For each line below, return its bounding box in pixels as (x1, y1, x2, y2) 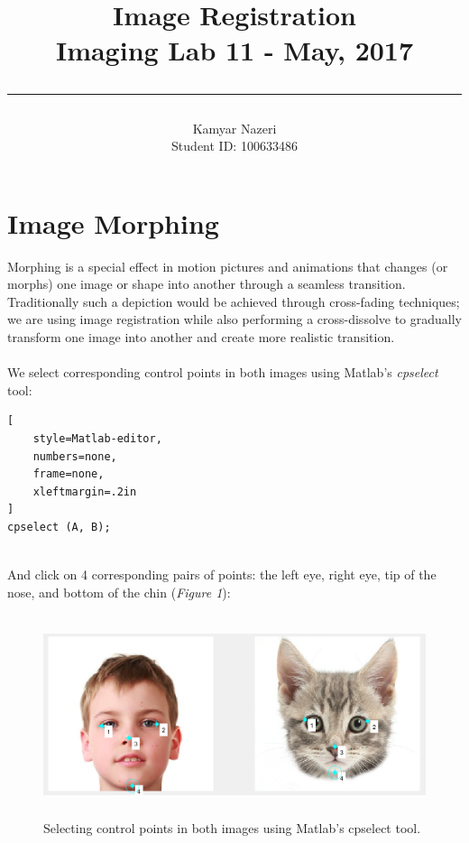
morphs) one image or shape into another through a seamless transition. (7, 274, 406, 293)
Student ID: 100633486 (171, 136, 298, 155)
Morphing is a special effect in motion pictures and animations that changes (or (7, 256, 448, 275)
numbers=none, (32, 449, 117, 463)
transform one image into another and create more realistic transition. (7, 328, 395, 347)
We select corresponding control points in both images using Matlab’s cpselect (7, 363, 438, 382)
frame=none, (32, 468, 105, 481)
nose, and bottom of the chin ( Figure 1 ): (7, 582, 231, 601)
